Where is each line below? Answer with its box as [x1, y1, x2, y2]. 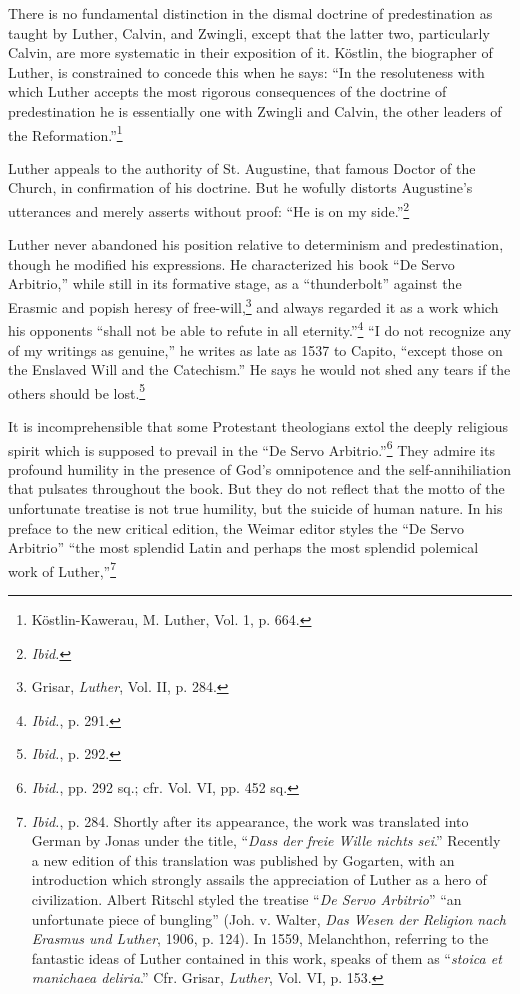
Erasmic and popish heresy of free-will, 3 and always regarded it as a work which [8, 294, 499, 317]
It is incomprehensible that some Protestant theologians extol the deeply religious [8, 415, 509, 436]
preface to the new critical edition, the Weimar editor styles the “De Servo [8, 517, 464, 538]
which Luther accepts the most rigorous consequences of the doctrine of [8, 81, 447, 102]
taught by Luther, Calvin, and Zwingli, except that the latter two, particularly [8, 22, 490, 43]
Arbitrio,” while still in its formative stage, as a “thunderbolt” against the [8, 273, 462, 294]
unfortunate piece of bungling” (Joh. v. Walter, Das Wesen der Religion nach [31, 908, 506, 929]
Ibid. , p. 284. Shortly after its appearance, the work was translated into [31, 810, 469, 831]
